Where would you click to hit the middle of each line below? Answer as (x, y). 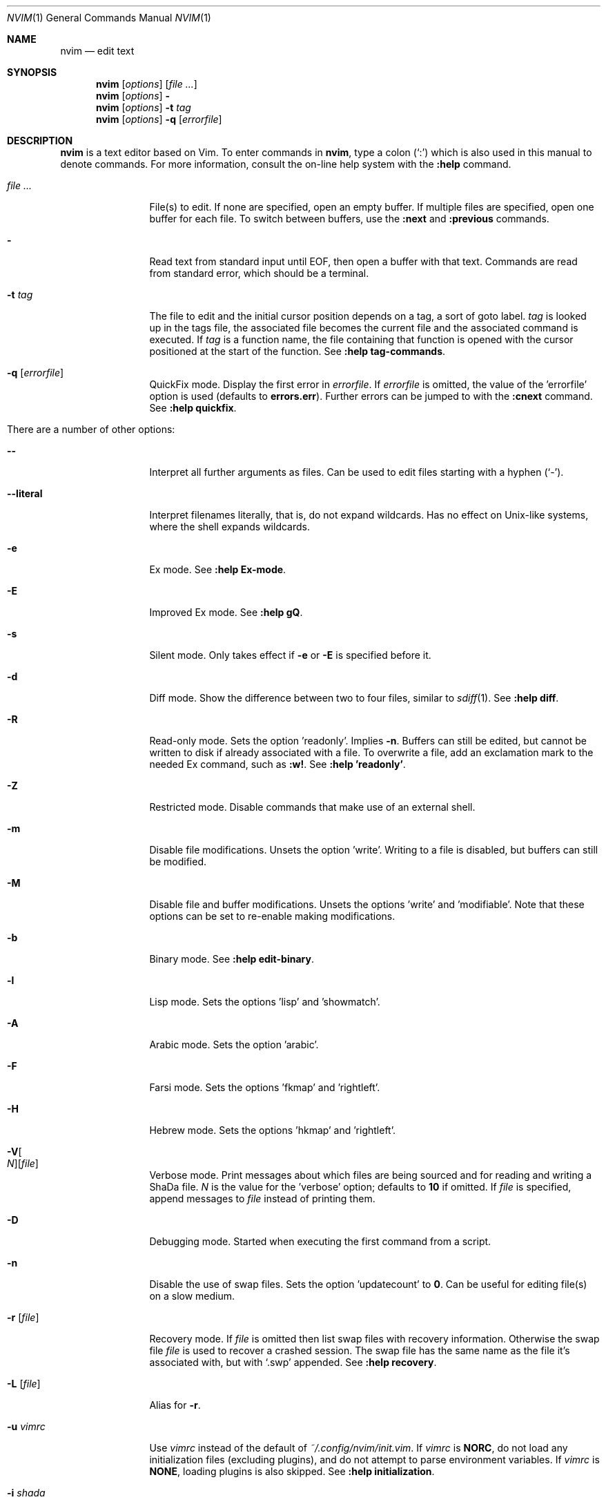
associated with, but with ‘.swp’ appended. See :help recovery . (293, 1362)
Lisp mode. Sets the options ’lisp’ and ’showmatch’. (265, 1002)
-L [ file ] (24, 1384)
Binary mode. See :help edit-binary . (232, 959)
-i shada (26, 1493)
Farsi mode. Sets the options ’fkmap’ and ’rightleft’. (265, 1087)
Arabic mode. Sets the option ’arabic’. (234, 1044)
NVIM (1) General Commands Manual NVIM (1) (109, 18)
